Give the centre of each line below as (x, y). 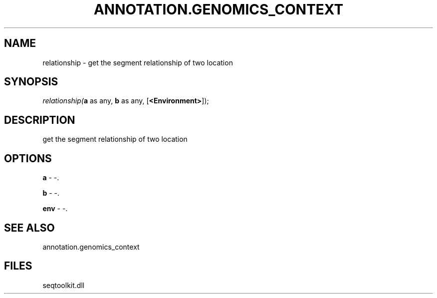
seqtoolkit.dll (64, 285)
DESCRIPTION (40, 120)
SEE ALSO (29, 228)
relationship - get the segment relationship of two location (138, 62)
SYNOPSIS (31, 82)
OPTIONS (28, 158)
